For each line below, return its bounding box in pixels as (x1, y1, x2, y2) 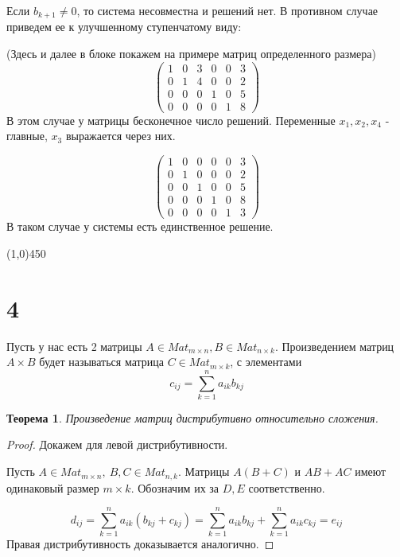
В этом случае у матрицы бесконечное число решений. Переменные (6, 111, 336, 128)
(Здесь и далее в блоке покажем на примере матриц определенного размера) (6, 45, 376, 62)
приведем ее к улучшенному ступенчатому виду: (6, 18, 242, 35)
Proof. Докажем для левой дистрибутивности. (6, 436, 228, 453)
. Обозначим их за (130, 479, 219, 496)
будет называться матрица (39, 353, 165, 370)
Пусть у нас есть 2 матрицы (6, 337, 142, 354)
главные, (6, 127, 48, 144)
